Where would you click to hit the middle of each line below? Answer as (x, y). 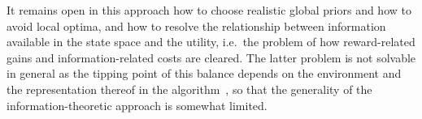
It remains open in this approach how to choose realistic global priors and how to (209, 10)
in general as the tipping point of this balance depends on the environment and (204, 73)
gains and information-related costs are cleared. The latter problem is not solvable (211, 57)
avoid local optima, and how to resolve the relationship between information (196, 25)
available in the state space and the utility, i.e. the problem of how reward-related (211, 42)
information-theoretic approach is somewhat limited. (137, 105)
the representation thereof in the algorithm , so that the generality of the (189, 89)
